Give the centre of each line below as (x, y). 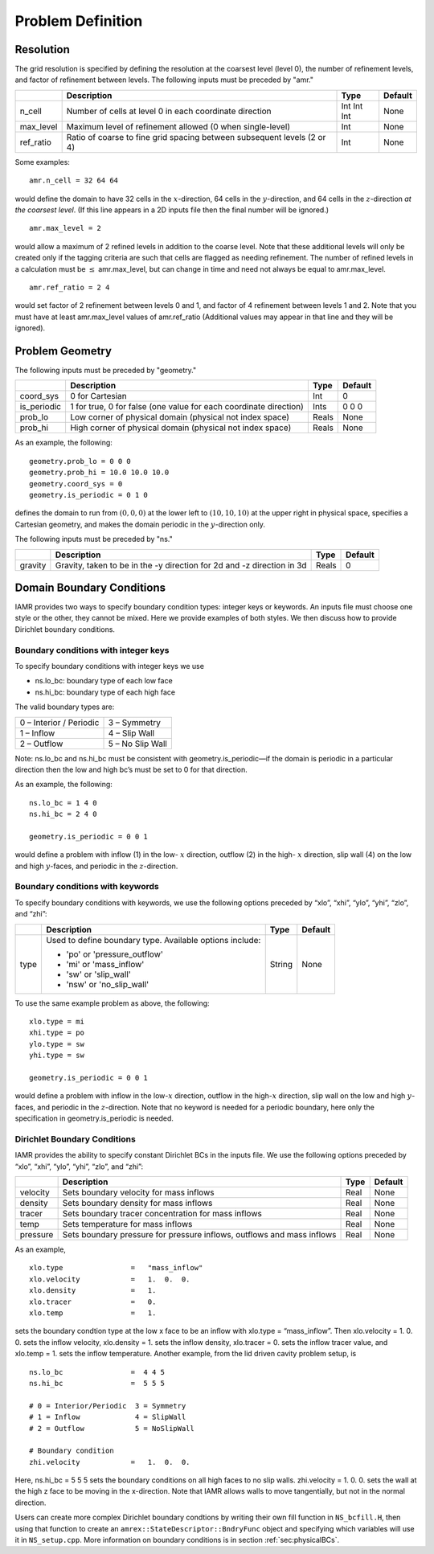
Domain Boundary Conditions (90, 587)
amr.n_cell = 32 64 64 (74, 180)
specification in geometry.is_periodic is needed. (94, 1118)
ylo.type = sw (57, 1044)
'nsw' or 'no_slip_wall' (107, 984)
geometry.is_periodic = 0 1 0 (89, 495)
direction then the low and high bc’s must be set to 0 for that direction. (131, 769)
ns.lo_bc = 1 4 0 (63, 803)
